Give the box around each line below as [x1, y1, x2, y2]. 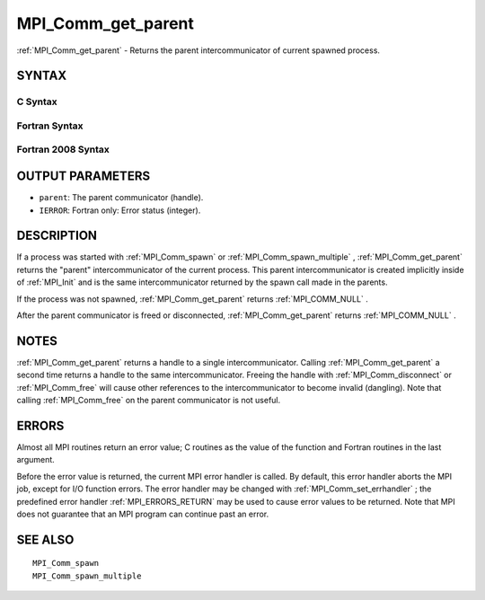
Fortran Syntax [16, 119, 84, 132]
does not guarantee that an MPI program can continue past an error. [16, 508, 269, 519]
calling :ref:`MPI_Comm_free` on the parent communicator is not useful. [16, 395, 281, 406]
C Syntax [16, 95, 57, 108]
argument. [16, 454, 56, 465]
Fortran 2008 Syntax [16, 144, 110, 156]
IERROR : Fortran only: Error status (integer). [39, 205, 201, 216]
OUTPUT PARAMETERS [16, 169, 151, 184]
